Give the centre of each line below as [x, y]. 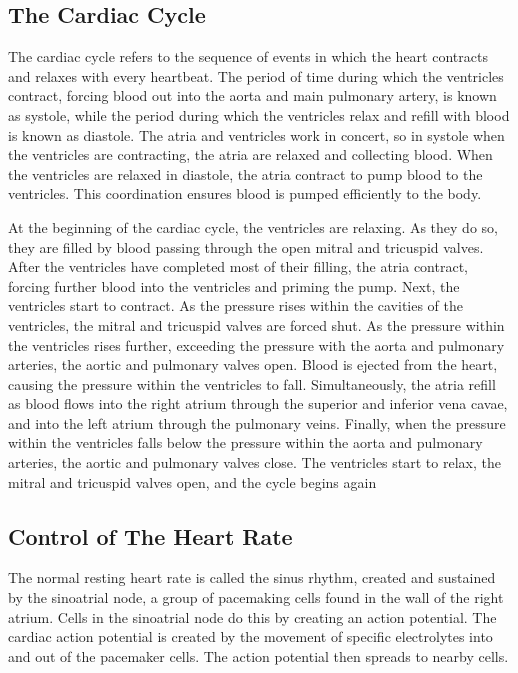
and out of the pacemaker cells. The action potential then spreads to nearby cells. [258, 655]
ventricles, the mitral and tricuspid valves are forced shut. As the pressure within [256, 324]
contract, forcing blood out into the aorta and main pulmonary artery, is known [252, 95]
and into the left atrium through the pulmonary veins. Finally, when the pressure [257, 422]
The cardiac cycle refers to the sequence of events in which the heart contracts [248, 56]
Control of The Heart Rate [150, 535]
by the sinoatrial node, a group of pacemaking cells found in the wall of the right [256, 597]
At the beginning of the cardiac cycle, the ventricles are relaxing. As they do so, [253, 226]
